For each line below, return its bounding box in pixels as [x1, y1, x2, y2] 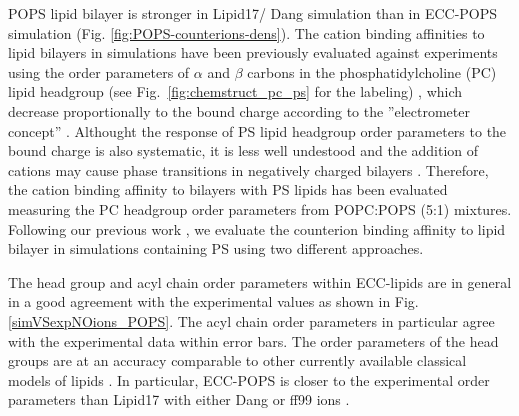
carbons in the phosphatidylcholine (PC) [247, 61, 497, 82]
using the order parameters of [8, 61, 190, 82]
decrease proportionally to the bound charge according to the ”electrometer [8, 100, 470, 121]
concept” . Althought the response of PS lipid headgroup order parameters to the [8, 120, 507, 141]
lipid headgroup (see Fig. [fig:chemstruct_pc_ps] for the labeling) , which [8, 81, 463, 102]
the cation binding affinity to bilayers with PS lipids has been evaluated [8, 179, 448, 200]
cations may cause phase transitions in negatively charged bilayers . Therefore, [8, 159, 489, 180]
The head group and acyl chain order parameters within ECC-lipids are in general [8, 271, 512, 292]
